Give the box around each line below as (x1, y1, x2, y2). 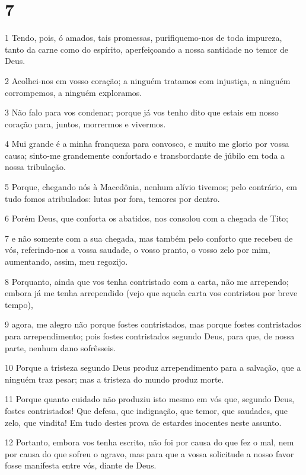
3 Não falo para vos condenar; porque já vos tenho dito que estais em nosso (5, 106, 279, 118)
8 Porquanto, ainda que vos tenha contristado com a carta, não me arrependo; (5, 275, 289, 287)
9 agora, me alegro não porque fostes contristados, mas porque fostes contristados (5, 318, 301, 330)
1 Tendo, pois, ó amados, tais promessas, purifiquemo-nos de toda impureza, (5, 31, 282, 44)
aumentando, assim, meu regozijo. (5, 255, 128, 268)
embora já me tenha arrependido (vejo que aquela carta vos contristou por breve (5, 287, 298, 299)
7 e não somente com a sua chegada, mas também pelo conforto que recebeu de (5, 232, 293, 244)
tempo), (5, 298, 33, 310)
